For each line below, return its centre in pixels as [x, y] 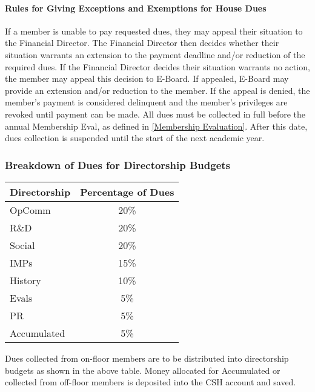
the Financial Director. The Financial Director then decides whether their [142, 43]
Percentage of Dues [127, 191]
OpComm [30, 210]
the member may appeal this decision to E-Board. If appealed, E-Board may [147, 78]
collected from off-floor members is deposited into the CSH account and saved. [151, 382]
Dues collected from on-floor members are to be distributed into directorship [147, 358]
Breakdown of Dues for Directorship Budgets [118, 164]
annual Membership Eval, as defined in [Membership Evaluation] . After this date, [156, 126]
